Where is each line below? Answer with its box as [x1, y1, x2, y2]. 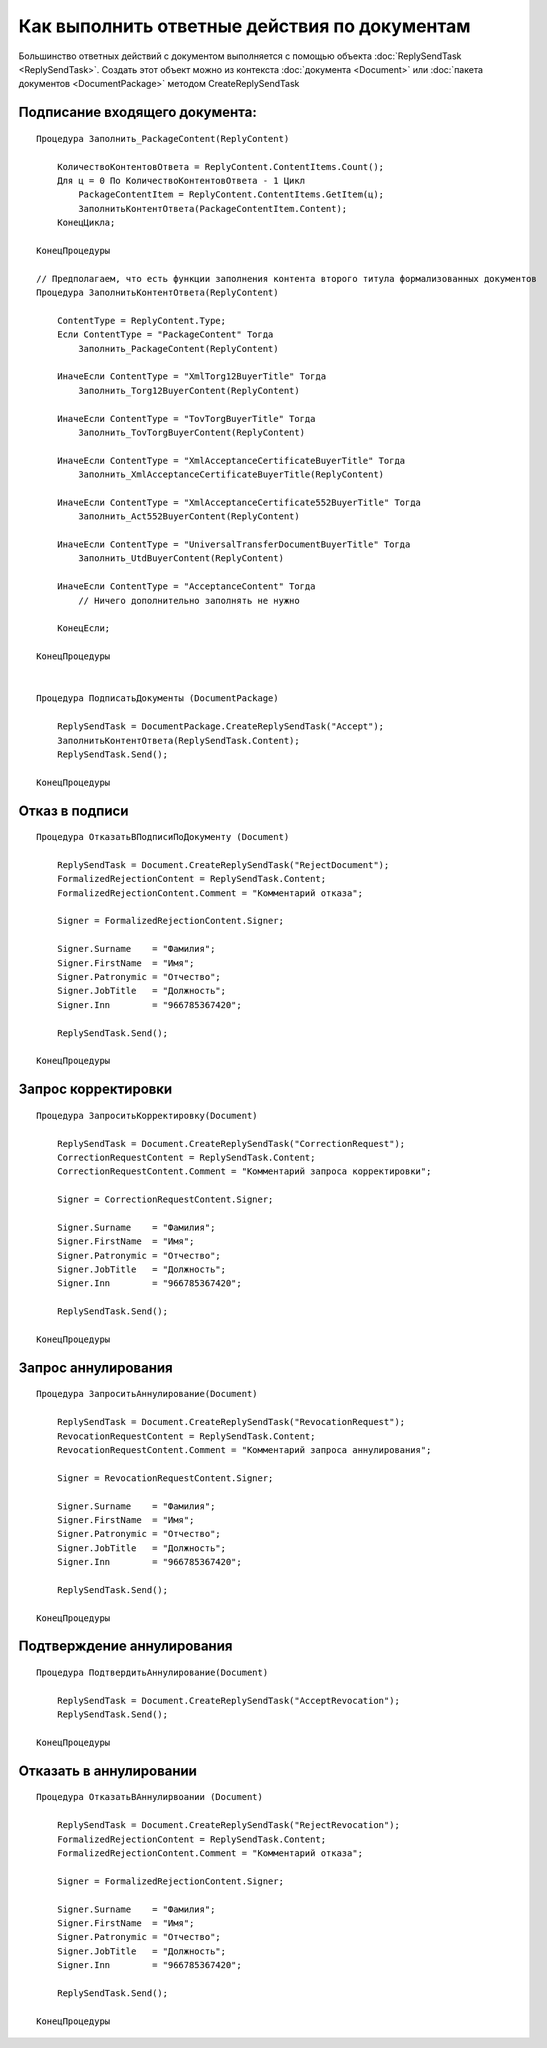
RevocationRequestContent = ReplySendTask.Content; [56, 1430, 316, 1442]
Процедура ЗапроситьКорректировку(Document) [36, 1110, 259, 1121]
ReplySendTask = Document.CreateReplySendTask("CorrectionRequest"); [56, 1138, 406, 1149]
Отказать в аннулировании [18, 1762, 197, 1779]
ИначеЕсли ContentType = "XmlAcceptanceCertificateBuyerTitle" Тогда [56, 455, 406, 466]
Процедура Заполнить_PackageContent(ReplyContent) [36, 133, 290, 144]
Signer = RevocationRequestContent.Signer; [56, 1472, 274, 1484]
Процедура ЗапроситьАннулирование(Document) [36, 1388, 259, 1400]
